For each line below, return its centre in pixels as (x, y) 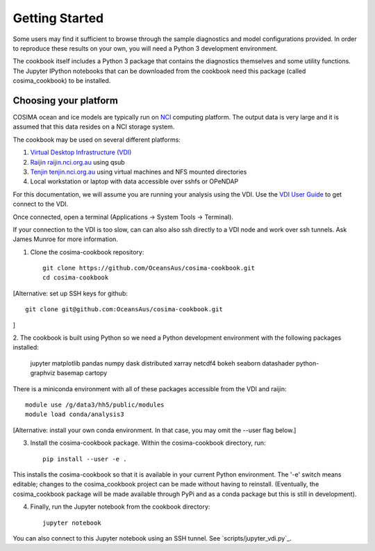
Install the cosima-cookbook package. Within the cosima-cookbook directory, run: (148, 443)
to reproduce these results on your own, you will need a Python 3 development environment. (145, 48)
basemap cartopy (82, 373)
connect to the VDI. (41, 204)
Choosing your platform (65, 100)
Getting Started (58, 18)
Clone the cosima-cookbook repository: (87, 252)
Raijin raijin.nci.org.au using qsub (77, 162)
